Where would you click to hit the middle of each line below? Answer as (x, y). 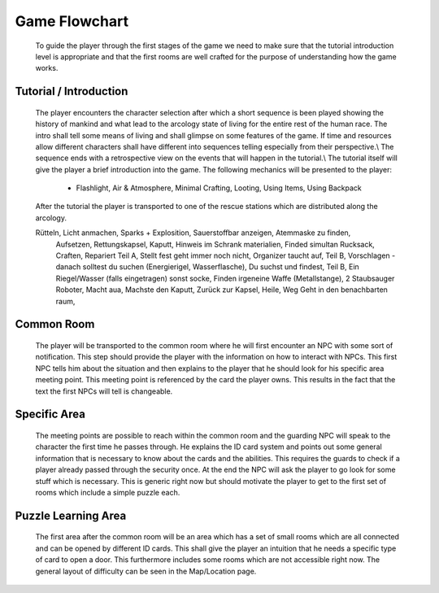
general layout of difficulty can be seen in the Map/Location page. (146, 571)
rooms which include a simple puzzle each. (108, 492)
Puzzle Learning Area (71, 515)
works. (47, 68)
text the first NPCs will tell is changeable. (104, 391)
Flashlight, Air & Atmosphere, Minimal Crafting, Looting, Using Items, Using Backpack (219, 188)
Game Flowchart (72, 21)
